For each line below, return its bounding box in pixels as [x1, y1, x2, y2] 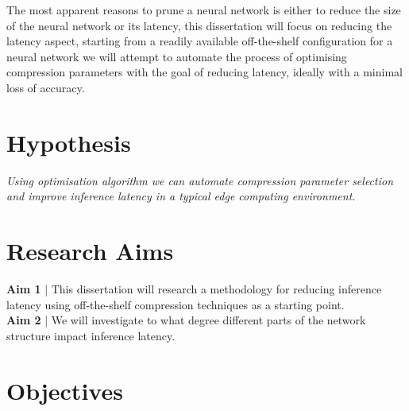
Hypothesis [6, 126, 131, 158]
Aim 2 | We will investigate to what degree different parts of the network [6, 312, 366, 328]
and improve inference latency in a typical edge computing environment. [6, 188, 356, 204]
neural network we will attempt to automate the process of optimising [6, 48, 347, 64]
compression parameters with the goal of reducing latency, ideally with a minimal [6, 64, 403, 80]
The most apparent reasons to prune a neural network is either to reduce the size [6, 2, 401, 17]
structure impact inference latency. [6, 327, 176, 343]
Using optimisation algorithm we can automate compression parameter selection [6, 172, 394, 188]
